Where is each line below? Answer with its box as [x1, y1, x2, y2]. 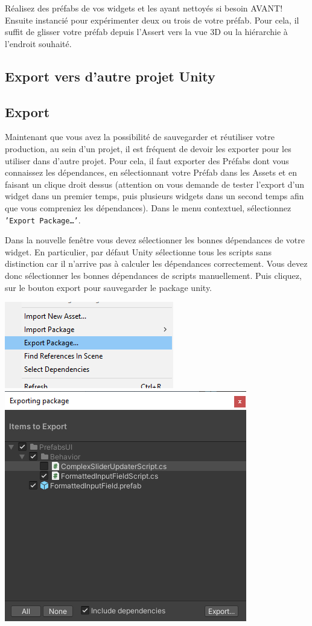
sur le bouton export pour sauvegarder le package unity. [5, 281, 212, 293]
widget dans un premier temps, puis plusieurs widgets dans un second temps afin [5, 190, 304, 202]
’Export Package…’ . [5, 213, 81, 226]
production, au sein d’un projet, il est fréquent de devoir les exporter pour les [5, 142, 291, 155]
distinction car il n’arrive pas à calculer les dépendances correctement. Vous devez [5, 257, 308, 270]
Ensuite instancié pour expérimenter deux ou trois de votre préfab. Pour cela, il [5, 13, 299, 26]
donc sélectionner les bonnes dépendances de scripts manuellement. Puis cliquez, [5, 269, 302, 281]
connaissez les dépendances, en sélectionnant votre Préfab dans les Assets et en [5, 166, 297, 179]
